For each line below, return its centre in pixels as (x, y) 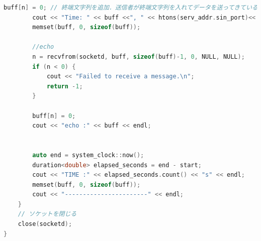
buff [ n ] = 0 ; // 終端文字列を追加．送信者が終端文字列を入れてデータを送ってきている (131, 8)
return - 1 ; (65, 86)
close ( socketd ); (45, 224)
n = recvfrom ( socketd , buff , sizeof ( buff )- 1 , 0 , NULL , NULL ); (139, 56)
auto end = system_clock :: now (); (88, 155)
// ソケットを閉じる (47, 214)
